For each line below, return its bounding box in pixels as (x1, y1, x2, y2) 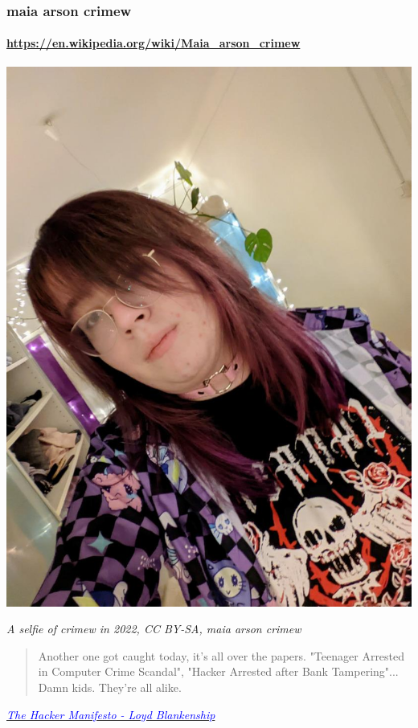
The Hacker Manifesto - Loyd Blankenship (6, 706, 215, 722)
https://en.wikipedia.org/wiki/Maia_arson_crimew (6, 35, 301, 51)
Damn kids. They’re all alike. (38, 679, 182, 696)
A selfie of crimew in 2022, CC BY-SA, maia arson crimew (6, 620, 301, 637)
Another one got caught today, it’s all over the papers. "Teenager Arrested (38, 647, 405, 664)
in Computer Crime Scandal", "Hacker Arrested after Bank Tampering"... (38, 663, 399, 680)
